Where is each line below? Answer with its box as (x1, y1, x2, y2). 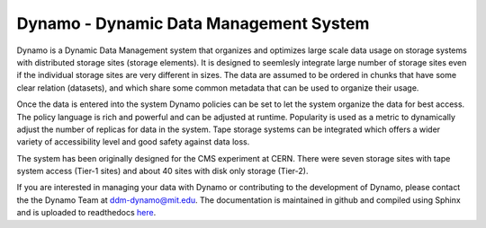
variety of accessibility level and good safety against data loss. (16, 136, 250, 147)
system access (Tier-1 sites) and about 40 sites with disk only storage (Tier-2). (16, 166, 309, 177)
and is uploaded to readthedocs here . (16, 207, 157, 218)
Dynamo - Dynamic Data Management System (16, 13, 370, 33)
